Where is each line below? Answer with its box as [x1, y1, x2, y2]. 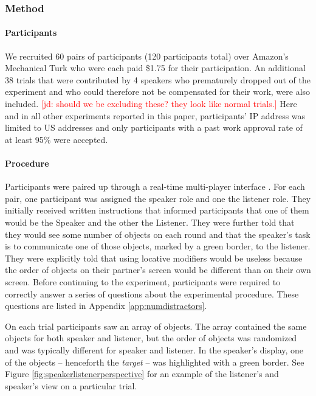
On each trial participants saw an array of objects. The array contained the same [5, 319, 307, 332]
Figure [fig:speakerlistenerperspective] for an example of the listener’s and [5, 367, 279, 380]
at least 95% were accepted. [5, 133, 108, 145]
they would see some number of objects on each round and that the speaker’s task [5, 228, 311, 240]
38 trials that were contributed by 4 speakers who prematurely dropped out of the [5, 73, 311, 86]
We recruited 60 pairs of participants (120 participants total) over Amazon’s [5, 49, 289, 62]
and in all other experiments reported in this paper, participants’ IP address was [5, 109, 306, 122]
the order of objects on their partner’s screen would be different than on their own [5, 263, 311, 276]
